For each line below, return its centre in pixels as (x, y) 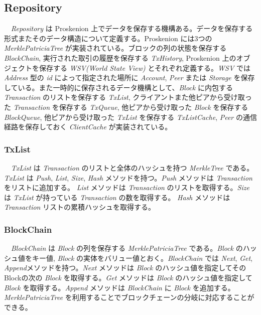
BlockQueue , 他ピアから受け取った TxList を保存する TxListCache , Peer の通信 (130, 117)
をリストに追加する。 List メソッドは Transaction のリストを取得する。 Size (127, 187)
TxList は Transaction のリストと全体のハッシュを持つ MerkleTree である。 (133, 167)
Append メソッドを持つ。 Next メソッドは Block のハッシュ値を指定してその (125, 268)
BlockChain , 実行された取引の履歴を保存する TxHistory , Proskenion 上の (120, 57)
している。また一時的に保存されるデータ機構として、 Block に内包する (118, 87)
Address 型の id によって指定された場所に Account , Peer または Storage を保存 (129, 77)
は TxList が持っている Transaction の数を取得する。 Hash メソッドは (117, 197)
